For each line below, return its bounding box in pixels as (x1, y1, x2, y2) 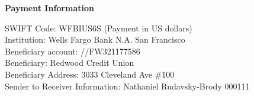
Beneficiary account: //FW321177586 (5, 44, 140, 57)
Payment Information (5, 2, 94, 14)
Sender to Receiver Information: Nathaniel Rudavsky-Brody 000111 (5, 79, 250, 92)
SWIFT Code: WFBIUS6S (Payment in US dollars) (5, 21, 192, 34)
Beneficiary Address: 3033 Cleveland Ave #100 (5, 68, 175, 80)
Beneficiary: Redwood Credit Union (5, 56, 134, 69)
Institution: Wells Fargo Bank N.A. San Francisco (5, 33, 185, 46)
